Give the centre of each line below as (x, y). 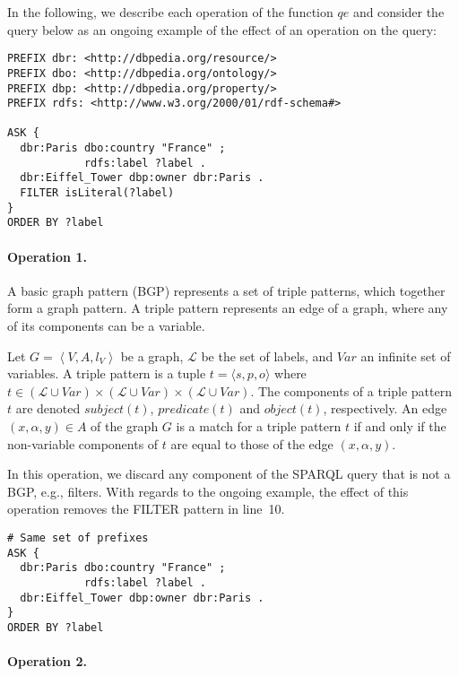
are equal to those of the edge (252, 443)
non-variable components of (83, 443)
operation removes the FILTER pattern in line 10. (146, 509)
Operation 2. (47, 661)
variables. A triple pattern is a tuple (107, 373)
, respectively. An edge (385, 408)
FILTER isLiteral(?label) (97, 193)
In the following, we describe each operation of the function (170, 12)
